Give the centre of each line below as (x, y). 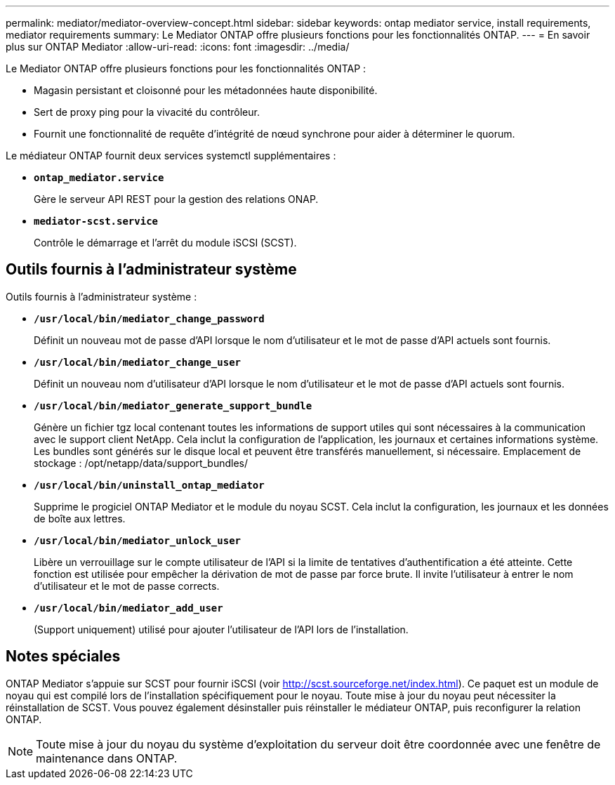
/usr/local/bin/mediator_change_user (138, 362)
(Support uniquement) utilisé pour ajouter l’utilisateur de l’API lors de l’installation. (221, 629)
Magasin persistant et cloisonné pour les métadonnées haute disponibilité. (206, 90)
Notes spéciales (63, 657)
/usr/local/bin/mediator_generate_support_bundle (173, 405)
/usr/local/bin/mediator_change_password (149, 318)
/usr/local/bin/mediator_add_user (128, 608)
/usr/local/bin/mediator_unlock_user (138, 540)
